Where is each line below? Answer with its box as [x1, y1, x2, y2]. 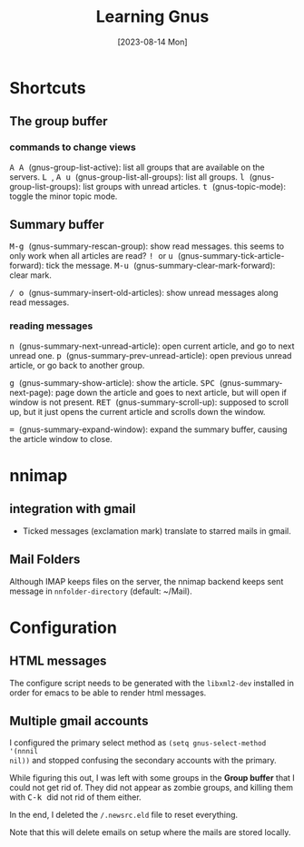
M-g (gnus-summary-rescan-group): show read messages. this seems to [9, 241, 284, 251]
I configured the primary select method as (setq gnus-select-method [9, 737, 267, 748]
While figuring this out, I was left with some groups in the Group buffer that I [9, 773, 295, 783]
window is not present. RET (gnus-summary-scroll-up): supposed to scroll [9, 397, 289, 408]
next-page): [9, 387, 54, 398]
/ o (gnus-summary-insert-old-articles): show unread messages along [9, 288, 279, 299]
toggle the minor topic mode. [9, 191, 118, 202]
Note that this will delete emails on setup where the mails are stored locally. [9, 827, 291, 838]
